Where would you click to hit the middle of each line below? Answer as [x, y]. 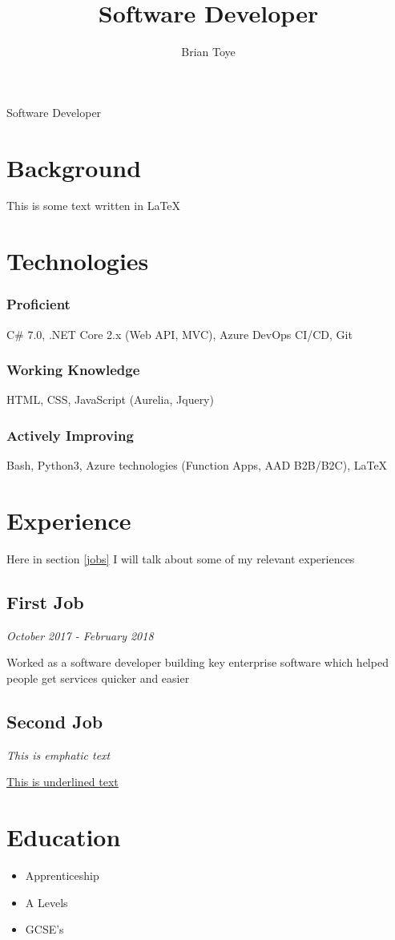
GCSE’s [44, 929]
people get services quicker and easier [98, 678]
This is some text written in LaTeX [94, 206]
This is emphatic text [58, 754]
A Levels [46, 902]
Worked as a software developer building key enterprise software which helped [197, 662]
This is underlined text [62, 782]
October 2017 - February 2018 [80, 635]
